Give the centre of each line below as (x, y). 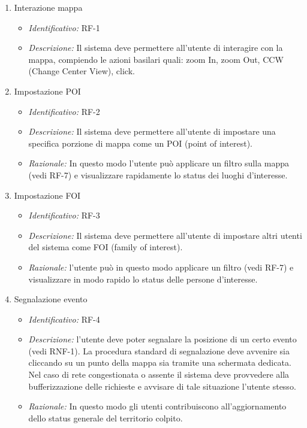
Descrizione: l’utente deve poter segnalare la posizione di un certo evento (162, 339)
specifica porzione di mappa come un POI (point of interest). (140, 143)
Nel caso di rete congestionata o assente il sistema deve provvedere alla (159, 374)
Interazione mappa (48, 7)
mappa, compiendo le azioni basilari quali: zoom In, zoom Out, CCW (156, 59)
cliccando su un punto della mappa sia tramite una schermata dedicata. (160, 362)
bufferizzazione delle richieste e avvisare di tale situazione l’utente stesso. (162, 386)
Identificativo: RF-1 (64, 27)
